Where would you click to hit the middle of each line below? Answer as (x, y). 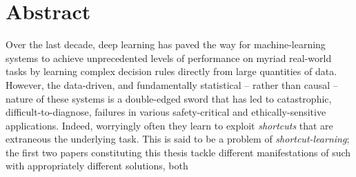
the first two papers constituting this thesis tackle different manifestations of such (178, 152)
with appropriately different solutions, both (97, 166)
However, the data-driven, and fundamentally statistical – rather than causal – (172, 84)
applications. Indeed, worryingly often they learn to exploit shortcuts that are (169, 125)
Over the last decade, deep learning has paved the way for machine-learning (166, 44)
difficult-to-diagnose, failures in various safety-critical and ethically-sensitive (166, 112)
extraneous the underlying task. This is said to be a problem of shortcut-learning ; (178, 139)
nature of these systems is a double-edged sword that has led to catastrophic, (169, 98)
